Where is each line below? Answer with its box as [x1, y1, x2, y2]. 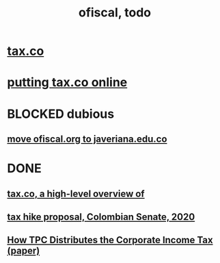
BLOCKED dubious [7, 106, 115, 121]
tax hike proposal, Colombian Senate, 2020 [7, 211, 195, 223]
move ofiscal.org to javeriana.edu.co [7, 133, 167, 145]
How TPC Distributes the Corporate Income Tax [7, 234, 213, 246]
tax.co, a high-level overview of [7, 188, 145, 199]
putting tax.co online [7, 75, 128, 90]
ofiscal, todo [78, 5, 152, 21]
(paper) [7, 245, 40, 257]
